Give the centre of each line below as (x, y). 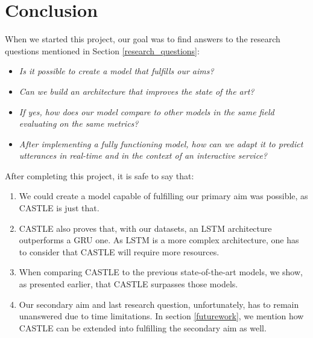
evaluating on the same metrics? (79, 123)
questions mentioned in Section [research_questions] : (102, 50)
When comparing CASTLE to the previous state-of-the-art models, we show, (161, 272)
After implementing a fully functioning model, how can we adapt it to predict (161, 143)
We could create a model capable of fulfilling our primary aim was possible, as (163, 196)
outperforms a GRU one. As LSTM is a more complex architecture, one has (159, 240)
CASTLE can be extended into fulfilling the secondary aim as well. (143, 327)
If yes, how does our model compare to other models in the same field (147, 111)
